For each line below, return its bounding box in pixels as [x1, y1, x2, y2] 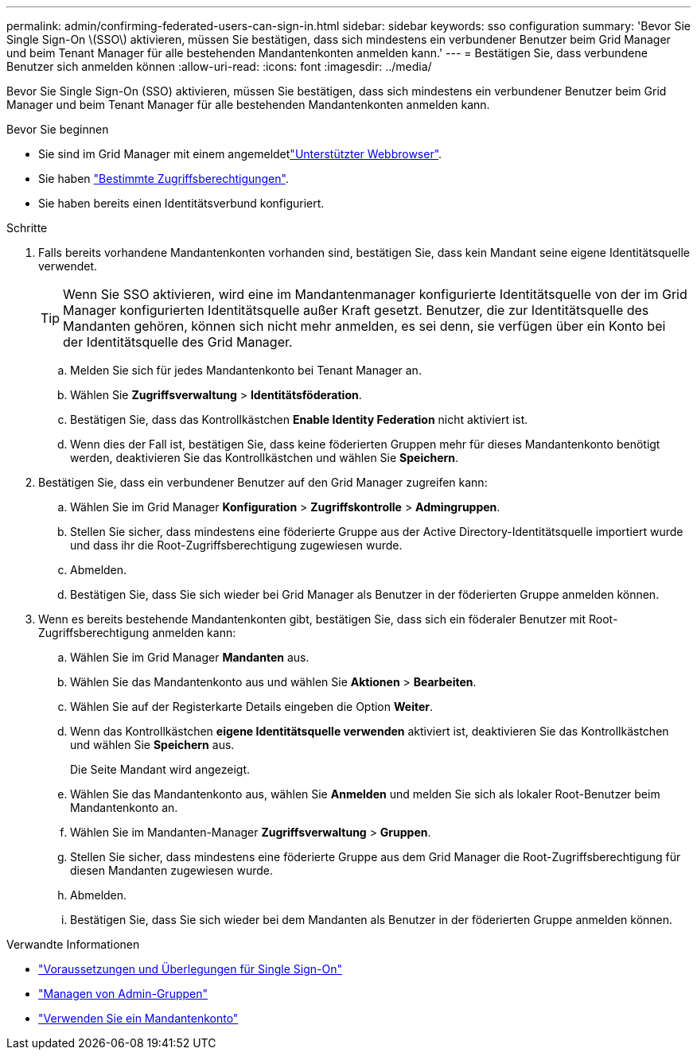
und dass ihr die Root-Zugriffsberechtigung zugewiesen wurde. [70, 538, 403, 552]
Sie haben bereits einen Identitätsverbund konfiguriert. [38, 196, 325, 210]
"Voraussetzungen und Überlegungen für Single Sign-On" [38, 962, 342, 976]
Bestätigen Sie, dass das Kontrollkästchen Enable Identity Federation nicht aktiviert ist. [70, 413, 528, 426]
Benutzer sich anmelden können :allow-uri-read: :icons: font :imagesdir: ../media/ [6, 60, 432, 73]
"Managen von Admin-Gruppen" [38, 987, 208, 1000]
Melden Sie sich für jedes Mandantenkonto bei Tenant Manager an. [70, 363, 422, 377]
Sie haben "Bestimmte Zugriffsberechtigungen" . [38, 172, 289, 185]
